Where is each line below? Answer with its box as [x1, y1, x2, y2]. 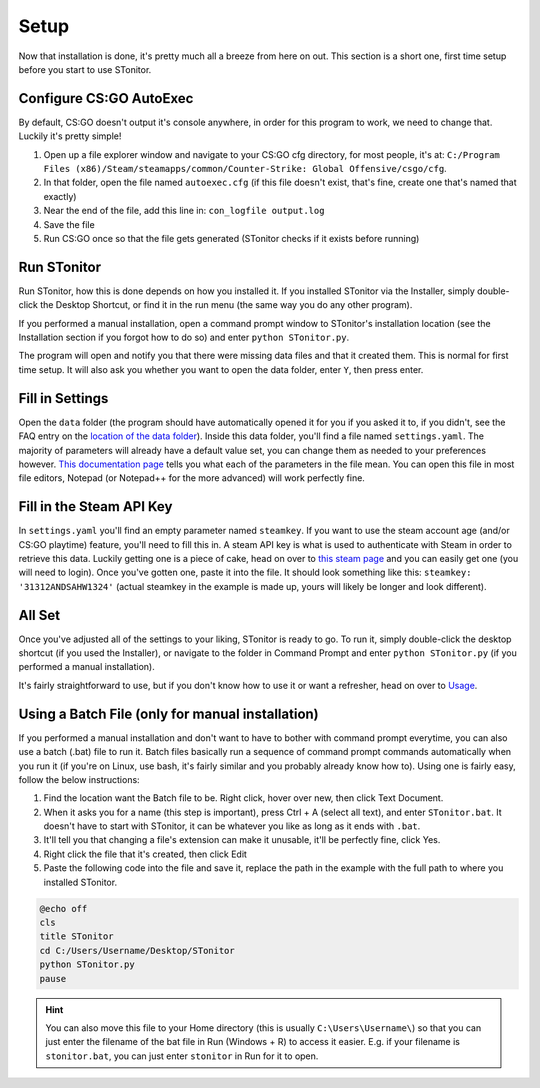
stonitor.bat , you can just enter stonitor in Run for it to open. [45, 1050, 319, 1062]
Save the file [43, 218, 95, 230]
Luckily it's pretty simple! [18, 130, 122, 142]
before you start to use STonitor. [18, 63, 152, 75]
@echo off [39, 903, 88, 914]
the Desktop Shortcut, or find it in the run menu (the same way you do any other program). [40, 299, 413, 311]
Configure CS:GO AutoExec [18, 90, 194, 107]
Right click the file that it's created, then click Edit [43, 848, 247, 860]
